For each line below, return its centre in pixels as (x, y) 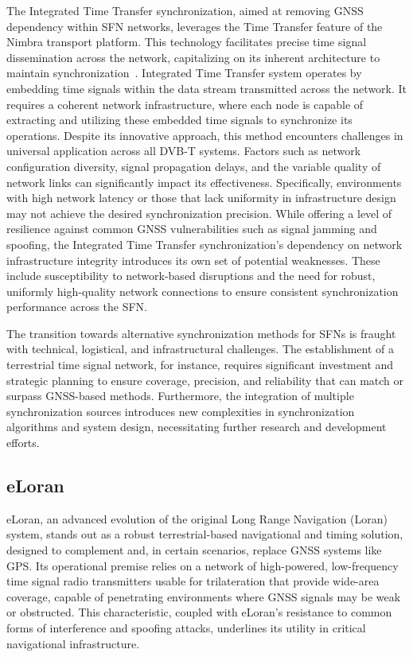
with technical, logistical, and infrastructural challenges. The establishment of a (201, 349)
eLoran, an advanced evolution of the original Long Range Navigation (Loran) (197, 518)
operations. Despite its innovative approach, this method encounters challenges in (205, 135)
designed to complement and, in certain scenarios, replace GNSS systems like (194, 550)
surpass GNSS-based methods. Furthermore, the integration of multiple (180, 396)
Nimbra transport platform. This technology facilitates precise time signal (187, 42)
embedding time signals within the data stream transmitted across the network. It (207, 88)
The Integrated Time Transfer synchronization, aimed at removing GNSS (185, 10)
